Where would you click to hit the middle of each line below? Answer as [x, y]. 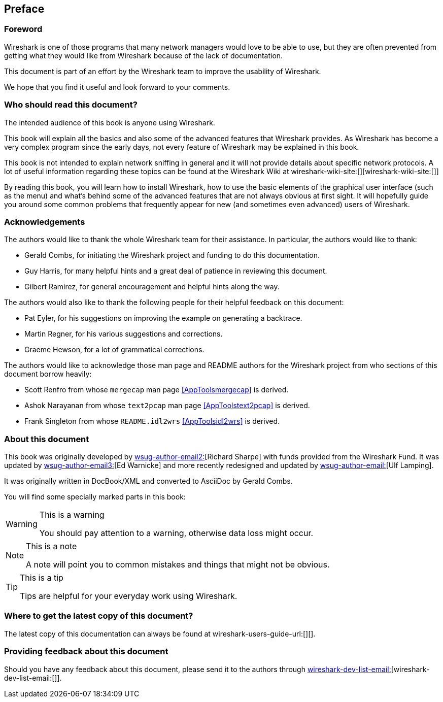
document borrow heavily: [48, 374]
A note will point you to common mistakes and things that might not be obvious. [178, 565]
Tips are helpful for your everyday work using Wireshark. [129, 596]
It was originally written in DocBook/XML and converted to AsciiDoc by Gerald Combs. [148, 481]
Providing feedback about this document [86, 651]
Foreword [23, 29]
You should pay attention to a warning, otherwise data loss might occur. [176, 533]
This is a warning [72, 515]
